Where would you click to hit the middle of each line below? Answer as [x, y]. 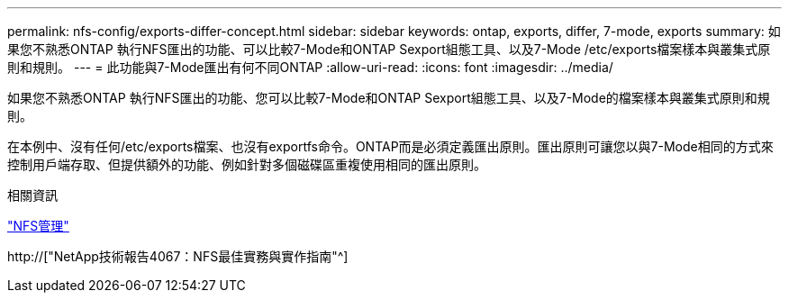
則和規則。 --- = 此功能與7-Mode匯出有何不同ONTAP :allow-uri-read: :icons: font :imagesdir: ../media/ [310, 67]
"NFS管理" [38, 226]
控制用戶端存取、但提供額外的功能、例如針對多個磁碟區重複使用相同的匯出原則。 [247, 164]
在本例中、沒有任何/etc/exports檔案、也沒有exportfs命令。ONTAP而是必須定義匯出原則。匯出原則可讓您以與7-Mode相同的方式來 [390, 146]
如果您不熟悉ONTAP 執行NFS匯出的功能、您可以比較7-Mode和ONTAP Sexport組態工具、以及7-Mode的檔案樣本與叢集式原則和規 [389, 98]
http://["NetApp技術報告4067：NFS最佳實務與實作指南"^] [178, 256]
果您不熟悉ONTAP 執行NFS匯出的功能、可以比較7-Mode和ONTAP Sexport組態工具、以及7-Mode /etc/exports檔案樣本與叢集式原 [389, 49]
